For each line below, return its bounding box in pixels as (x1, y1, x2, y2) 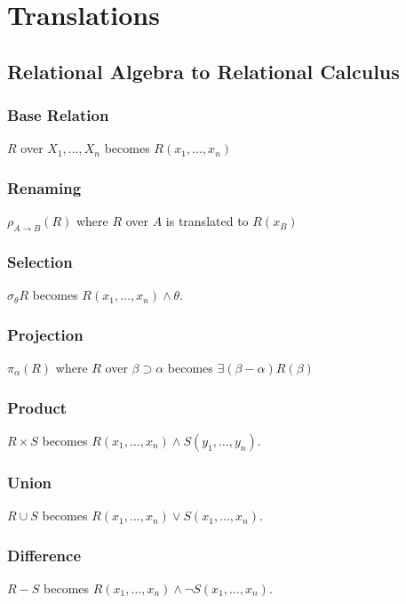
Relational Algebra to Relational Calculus (7, 57, 400, 85)
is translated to (165, 212, 249, 230)
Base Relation (7, 104, 109, 126)
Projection (7, 323, 84, 345)
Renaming (7, 176, 82, 198)
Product (7, 396, 68, 418)
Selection (7, 250, 73, 272)
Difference (7, 544, 82, 566)
